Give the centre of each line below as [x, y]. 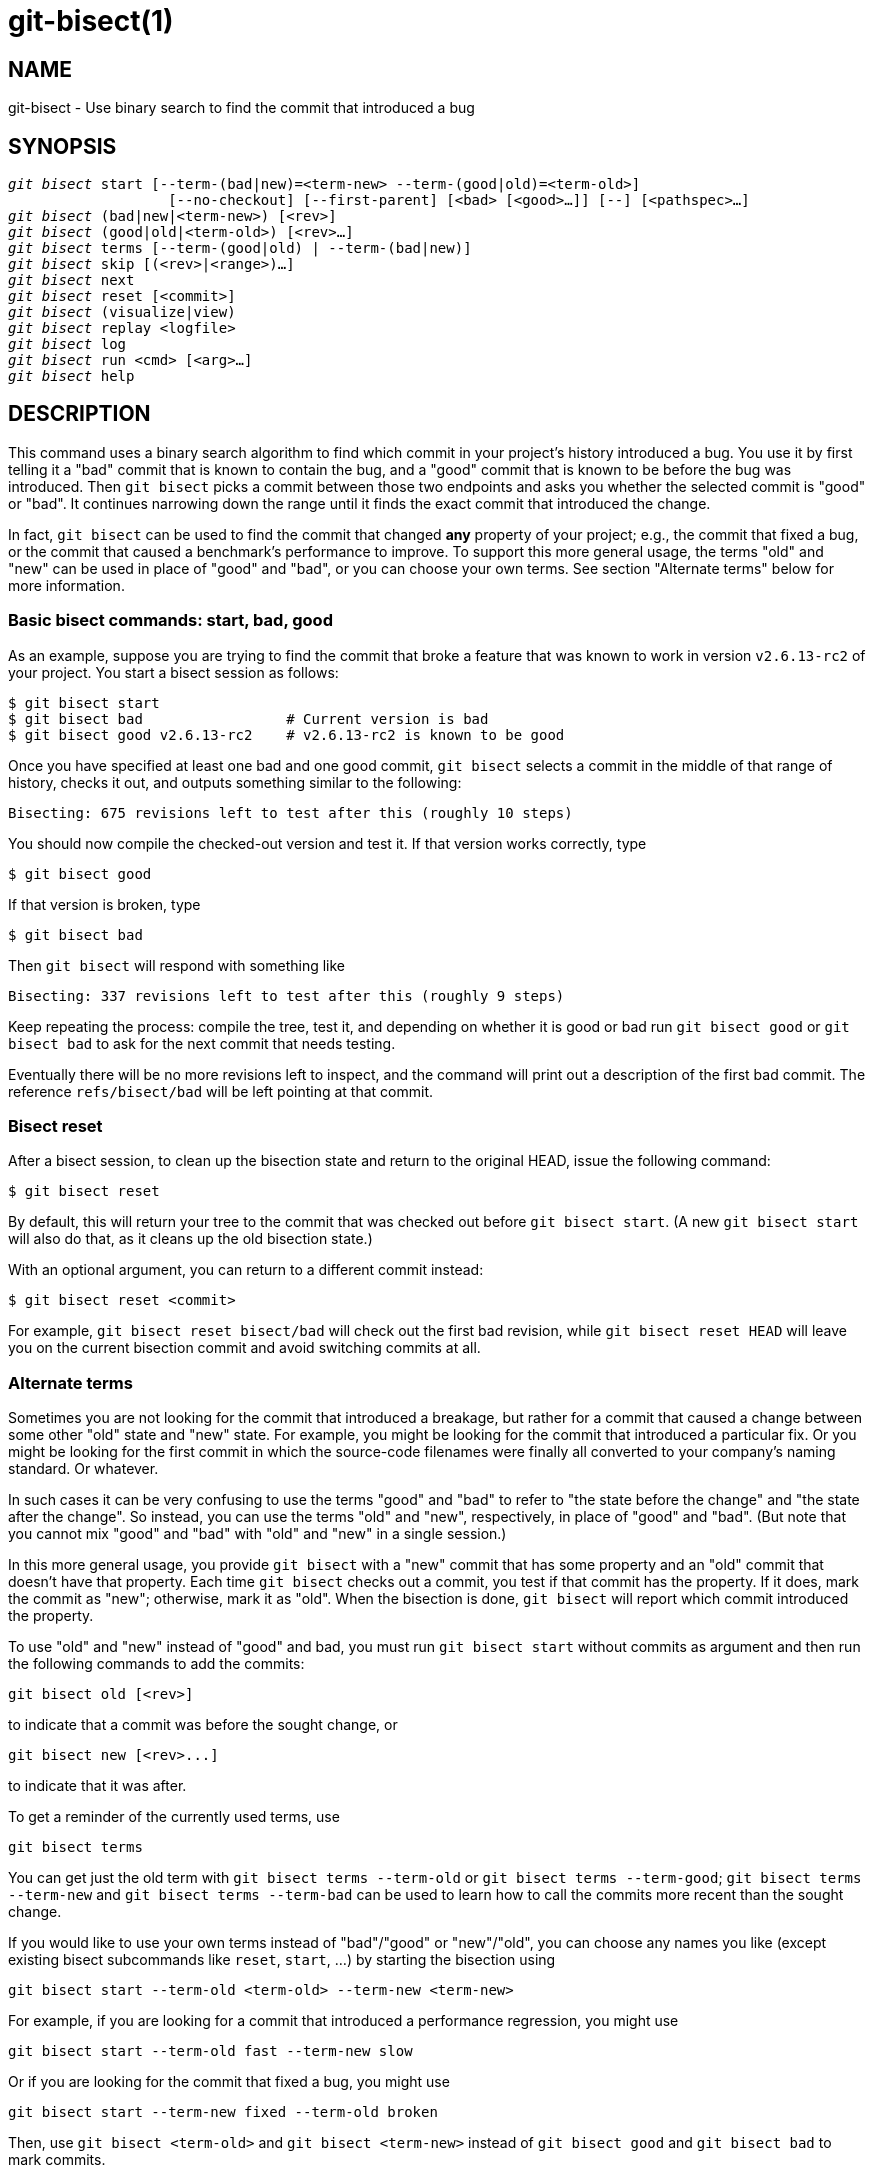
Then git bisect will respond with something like [177, 965]
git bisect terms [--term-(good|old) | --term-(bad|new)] [240, 248]
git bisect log [67, 344]
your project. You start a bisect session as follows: [173, 672]
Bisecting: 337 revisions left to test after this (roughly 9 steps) [286, 995]
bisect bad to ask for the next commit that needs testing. [202, 1043]
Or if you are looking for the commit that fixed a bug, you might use [229, 2082]
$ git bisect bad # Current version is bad [248, 718]
